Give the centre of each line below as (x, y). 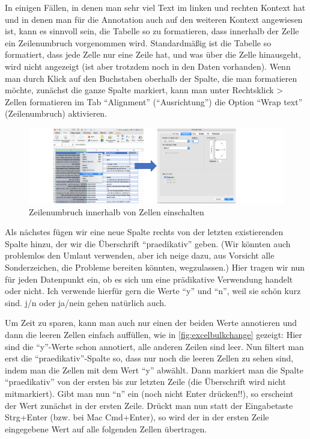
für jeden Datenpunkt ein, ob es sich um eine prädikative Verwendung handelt (149, 279)
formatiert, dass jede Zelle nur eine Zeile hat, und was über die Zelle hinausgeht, (153, 54)
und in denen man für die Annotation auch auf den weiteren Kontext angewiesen (154, 19)
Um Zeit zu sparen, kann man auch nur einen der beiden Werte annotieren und (151, 323)
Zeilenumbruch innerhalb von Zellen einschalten (117, 211)
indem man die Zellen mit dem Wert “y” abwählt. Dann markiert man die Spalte (154, 370)
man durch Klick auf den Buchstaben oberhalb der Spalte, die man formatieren (151, 78)
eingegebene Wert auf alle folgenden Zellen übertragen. (106, 428)
